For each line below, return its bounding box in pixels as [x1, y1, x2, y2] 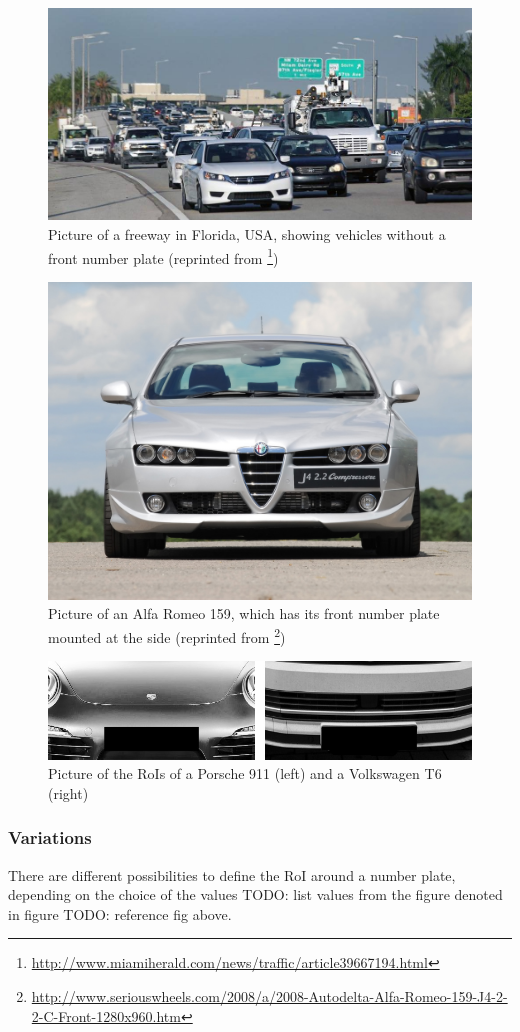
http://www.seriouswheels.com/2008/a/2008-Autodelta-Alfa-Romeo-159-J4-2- [31, 985, 508, 1006]
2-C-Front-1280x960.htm [31, 1005, 181, 1026]
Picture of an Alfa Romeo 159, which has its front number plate [48, 603, 440, 624]
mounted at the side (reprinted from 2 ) [48, 624, 286, 647]
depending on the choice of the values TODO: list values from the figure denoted [8, 884, 503, 905]
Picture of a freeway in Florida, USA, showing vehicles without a [48, 224, 446, 245]
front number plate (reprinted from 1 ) [48, 244, 279, 268]
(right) [48, 782, 89, 803]
